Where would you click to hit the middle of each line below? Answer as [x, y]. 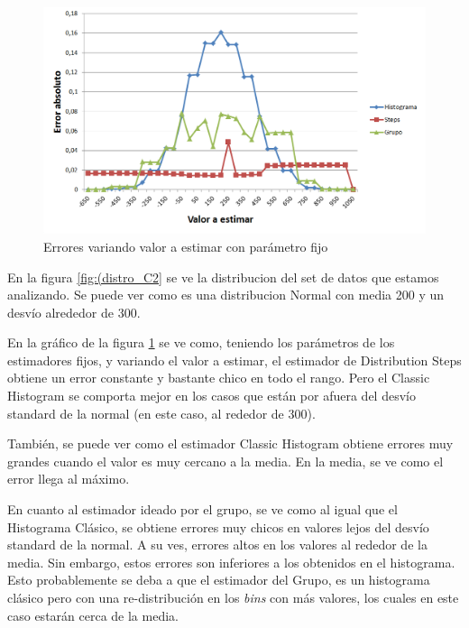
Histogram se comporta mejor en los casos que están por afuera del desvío [212, 396]
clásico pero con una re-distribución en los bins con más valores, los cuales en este [233, 598]
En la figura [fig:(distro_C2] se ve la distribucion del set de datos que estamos [223, 277]
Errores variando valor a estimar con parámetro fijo [186, 246]
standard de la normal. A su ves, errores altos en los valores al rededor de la [217, 545]
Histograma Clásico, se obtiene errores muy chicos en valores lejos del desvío [218, 526]
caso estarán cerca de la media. [93, 615]
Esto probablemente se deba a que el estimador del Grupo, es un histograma [219, 580]
